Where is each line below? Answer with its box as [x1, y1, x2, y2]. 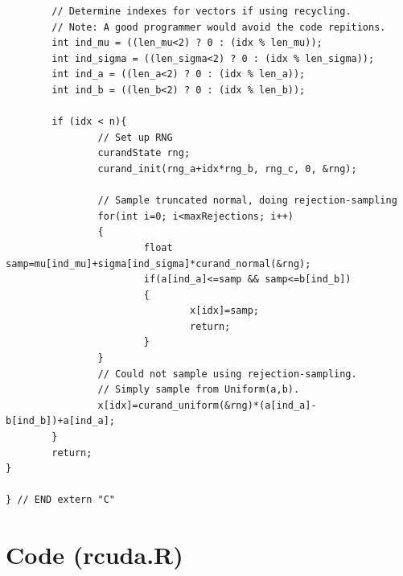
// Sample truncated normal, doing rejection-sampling [97, 195, 397, 207]
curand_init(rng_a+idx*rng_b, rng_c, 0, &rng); [97, 163, 357, 175]
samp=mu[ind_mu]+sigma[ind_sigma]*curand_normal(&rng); [6, 257, 311, 269]
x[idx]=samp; [190, 305, 259, 317]
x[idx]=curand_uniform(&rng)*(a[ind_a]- [97, 399, 317, 411]
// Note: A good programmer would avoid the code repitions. [51, 21, 386, 33]
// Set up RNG [97, 131, 173, 143]
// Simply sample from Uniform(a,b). [97, 384, 300, 396]
